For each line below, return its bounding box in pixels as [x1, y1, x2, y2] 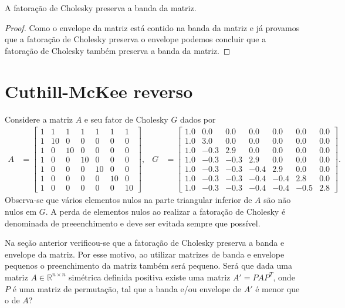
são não [263, 194, 291, 206]
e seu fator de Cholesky [84, 113, 168, 125]
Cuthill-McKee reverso [5, 79, 193, 103]
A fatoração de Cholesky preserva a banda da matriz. [5, 2, 197, 13]
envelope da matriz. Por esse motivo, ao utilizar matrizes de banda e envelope [5, 248, 285, 260]
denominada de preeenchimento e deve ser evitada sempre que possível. [5, 216, 261, 229]
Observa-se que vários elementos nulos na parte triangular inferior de [5, 194, 252, 206]
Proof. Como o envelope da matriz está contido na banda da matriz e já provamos [5, 21, 300, 33]
